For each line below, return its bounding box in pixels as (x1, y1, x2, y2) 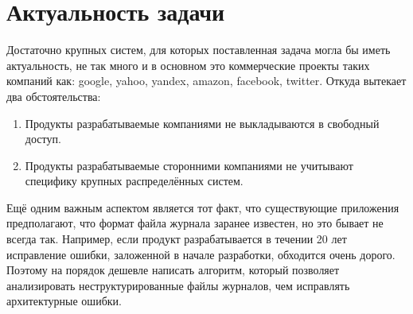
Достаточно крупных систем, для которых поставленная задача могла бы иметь (6, 41, 391, 58)
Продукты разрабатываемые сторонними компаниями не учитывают (25, 157, 353, 173)
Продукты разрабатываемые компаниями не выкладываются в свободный (25, 114, 380, 131)
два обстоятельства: (6, 87, 101, 104)
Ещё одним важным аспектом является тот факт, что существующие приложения (6, 199, 399, 215)
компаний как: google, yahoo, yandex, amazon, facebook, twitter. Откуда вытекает (6, 72, 407, 89)
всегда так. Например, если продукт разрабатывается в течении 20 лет (6, 231, 347, 247)
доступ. (25, 130, 61, 147)
